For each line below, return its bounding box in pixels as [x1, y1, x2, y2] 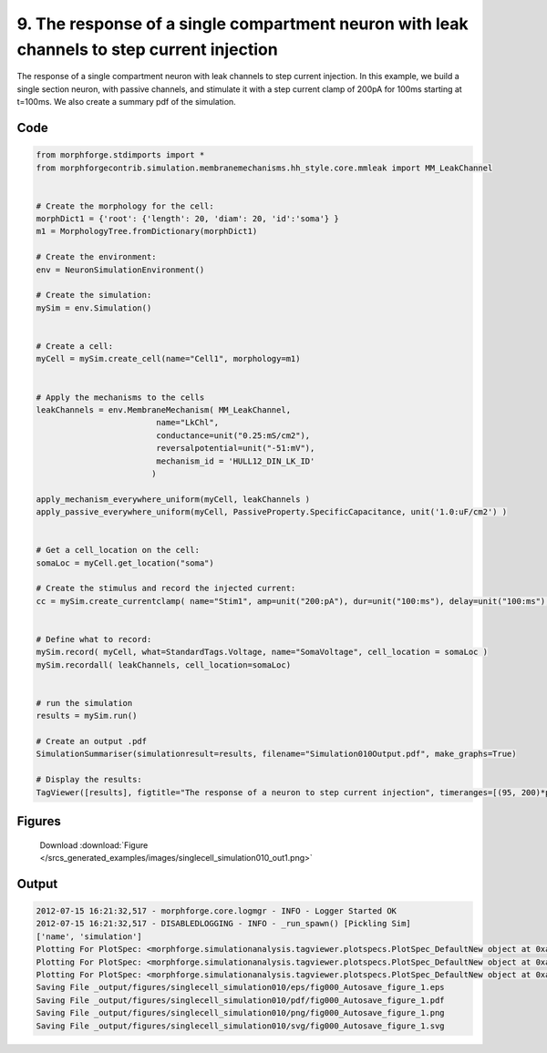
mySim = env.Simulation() [36, 302, 152, 313]
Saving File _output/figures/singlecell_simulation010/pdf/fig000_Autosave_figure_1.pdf [36, 995, 446, 1006]
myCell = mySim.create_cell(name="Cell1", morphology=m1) [36, 353, 301, 364]
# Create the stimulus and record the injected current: [36, 583, 296, 594]
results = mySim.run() [36, 711, 138, 721]
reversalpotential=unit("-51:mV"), [156, 443, 315, 454]
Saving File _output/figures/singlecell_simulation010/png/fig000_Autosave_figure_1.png [36, 1007, 446, 1018]
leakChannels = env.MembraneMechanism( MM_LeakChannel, [36, 404, 292, 414]
